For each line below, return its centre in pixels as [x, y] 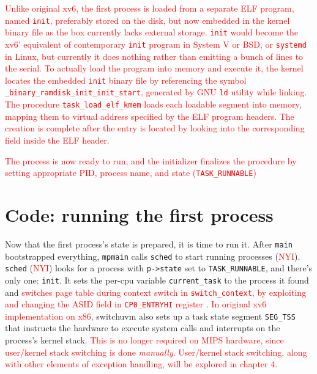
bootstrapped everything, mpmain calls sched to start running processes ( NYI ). [153, 256]
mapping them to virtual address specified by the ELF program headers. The [150, 116]
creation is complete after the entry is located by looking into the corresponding [155, 128]
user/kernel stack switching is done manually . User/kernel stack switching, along [156, 352]
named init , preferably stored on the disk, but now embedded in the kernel [147, 20]
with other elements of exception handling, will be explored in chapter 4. [141, 364]
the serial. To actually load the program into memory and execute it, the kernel [154, 68]
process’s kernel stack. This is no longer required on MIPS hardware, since [144, 340]
